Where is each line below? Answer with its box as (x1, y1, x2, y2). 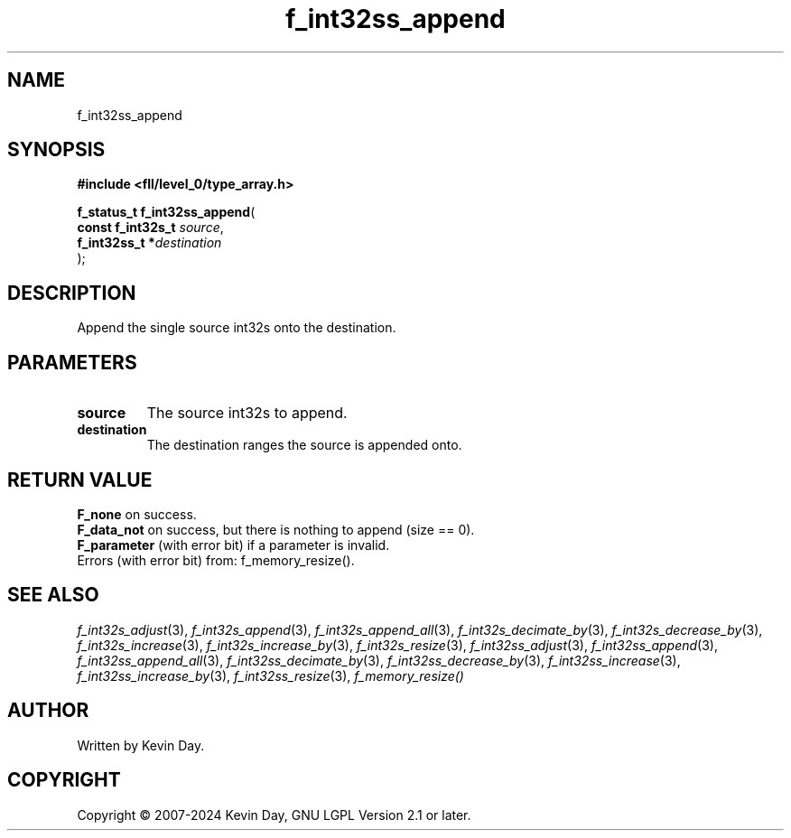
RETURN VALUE (7, 468, 153, 491)
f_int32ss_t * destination (77, 235, 222, 251)
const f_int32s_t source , (77, 219, 224, 236)
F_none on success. (77, 506, 197, 522)
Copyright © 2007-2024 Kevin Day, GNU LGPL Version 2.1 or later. (77, 806, 471, 823)
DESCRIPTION (7, 281, 136, 304)
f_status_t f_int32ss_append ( (77, 204, 256, 220)
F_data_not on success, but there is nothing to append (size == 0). (77, 521, 475, 537)
